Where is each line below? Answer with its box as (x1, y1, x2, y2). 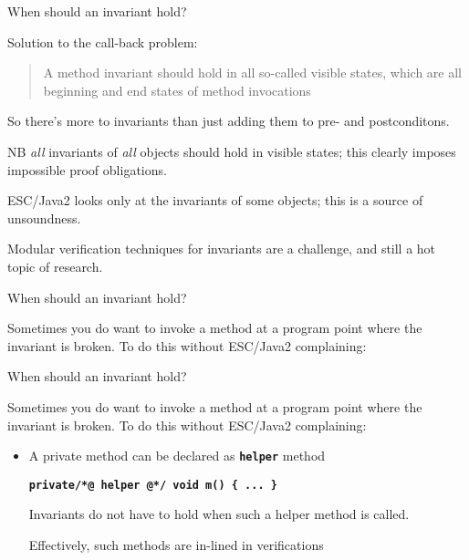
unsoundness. (7, 208, 81, 227)
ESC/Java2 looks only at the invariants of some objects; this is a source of (7, 191, 423, 210)
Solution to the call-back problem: (7, 32, 198, 51)
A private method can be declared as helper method (28, 446, 326, 465)
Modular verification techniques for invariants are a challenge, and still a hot (7, 239, 436, 258)
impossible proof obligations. (7, 160, 167, 179)
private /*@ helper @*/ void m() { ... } (28, 478, 277, 492)
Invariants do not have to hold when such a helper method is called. (28, 504, 410, 524)
